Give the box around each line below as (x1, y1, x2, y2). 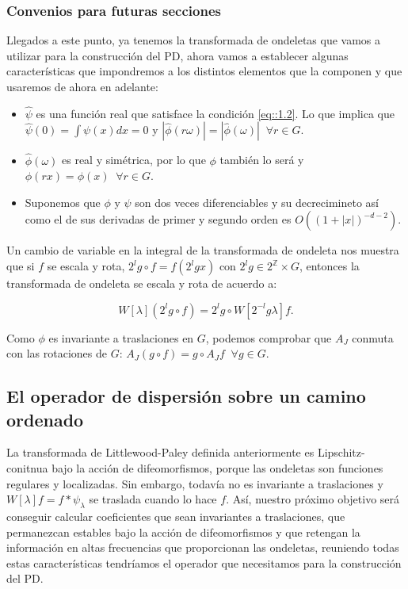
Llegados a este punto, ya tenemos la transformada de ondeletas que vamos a (6, 32, 381, 48)
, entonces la (299, 258, 360, 273)
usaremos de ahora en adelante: (6, 78, 158, 94)
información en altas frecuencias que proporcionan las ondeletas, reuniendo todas (6, 539, 399, 556)
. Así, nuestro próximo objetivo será (226, 491, 400, 507)
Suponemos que (25, 193, 101, 210)
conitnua (6, 459, 48, 476)
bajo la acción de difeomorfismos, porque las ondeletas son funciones (51, 459, 383, 476)
